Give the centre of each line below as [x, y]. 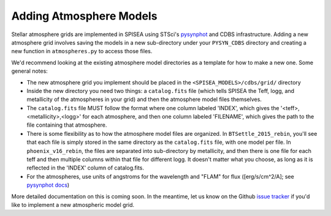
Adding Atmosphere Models [84, 16]
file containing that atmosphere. [67, 125]
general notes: [30, 71]
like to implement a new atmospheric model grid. [73, 204]
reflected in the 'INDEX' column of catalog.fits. [85, 168]
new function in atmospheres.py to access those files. [82, 51]
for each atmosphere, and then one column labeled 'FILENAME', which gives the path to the [198, 117]
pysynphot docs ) [48, 185]
